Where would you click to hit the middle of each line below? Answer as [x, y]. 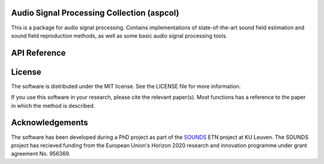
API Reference [38, 53]
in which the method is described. [53, 105]
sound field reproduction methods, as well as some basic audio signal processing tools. [119, 35]
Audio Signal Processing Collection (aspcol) [95, 13]
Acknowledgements [49, 123]
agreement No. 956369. [41, 154]
